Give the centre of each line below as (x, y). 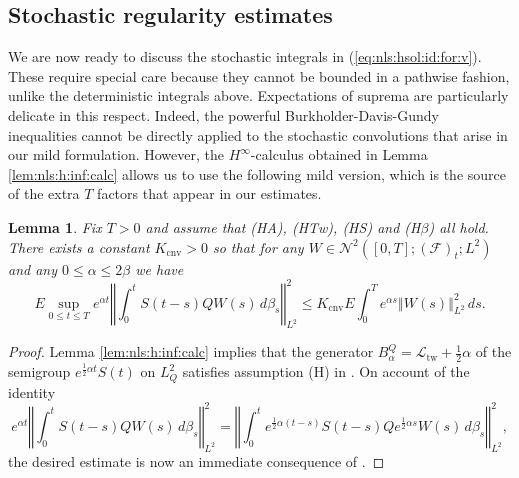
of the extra (44, 193)
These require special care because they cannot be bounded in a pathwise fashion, (259, 75)
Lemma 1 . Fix (55, 226)
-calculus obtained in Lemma (339, 154)
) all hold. (458, 226)
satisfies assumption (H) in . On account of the (326, 371)
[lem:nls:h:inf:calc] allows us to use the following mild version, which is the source (257, 173)
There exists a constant (79, 246)
